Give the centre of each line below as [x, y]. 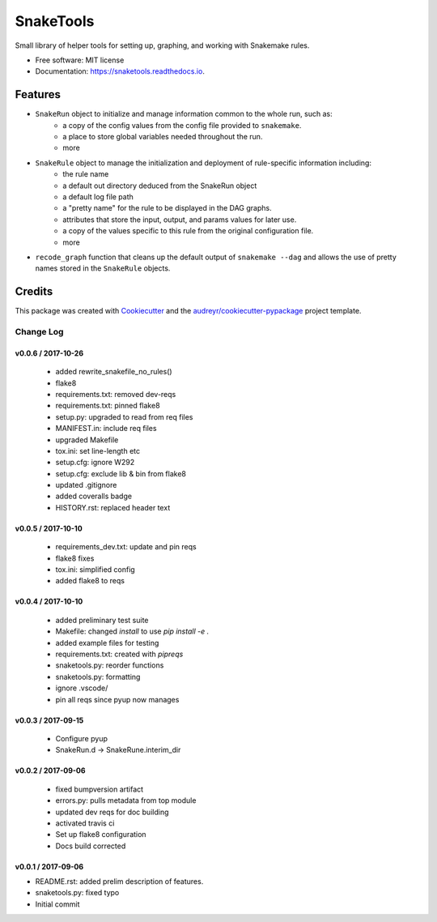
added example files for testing [107, 642]
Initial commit [57, 904]
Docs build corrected [91, 846]
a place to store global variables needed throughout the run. [163, 137]
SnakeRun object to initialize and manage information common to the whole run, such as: [184, 114]
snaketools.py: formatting [98, 677]
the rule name [86, 174]
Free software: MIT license [80, 60]
